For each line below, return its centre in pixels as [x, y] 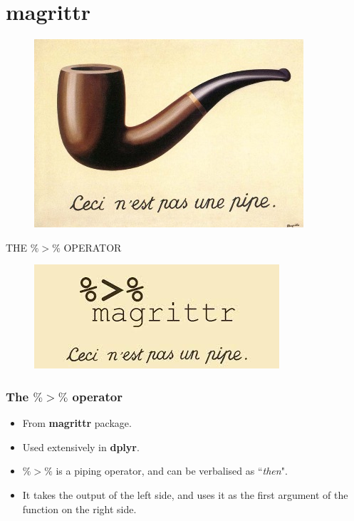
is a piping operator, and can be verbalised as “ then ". [172, 471]
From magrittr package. [77, 423]
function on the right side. [79, 509]
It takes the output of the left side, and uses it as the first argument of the [185, 494]
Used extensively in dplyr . [81, 447]
